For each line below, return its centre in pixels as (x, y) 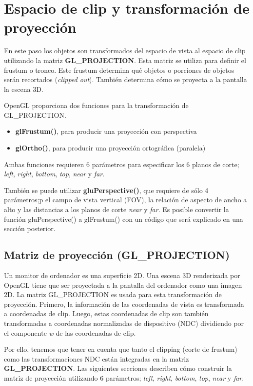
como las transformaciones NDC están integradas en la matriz (97, 358)
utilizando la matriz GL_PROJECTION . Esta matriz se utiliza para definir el (125, 60)
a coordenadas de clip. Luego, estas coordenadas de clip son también (106, 313)
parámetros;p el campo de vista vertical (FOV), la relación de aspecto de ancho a (126, 200)
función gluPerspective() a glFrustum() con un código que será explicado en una (124, 219)
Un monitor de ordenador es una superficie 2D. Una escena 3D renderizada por (122, 275)
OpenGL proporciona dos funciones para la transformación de (96, 105)
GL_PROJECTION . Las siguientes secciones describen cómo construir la (118, 368)
